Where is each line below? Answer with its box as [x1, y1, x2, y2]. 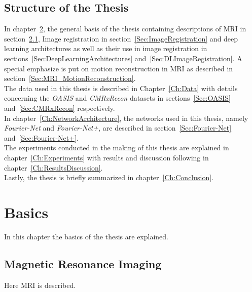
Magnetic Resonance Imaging [4, 256, 162, 271]
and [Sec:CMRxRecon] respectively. [4, 102, 115, 113]
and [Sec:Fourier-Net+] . [4, 132, 79, 143]
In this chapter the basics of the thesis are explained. [4, 231, 169, 241]
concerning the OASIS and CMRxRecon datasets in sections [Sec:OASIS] [4, 93, 231, 103]
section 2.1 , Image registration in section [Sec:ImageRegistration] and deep [4, 33, 238, 44]
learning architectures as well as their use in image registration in [4, 43, 207, 54]
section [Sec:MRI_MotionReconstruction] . [4, 73, 136, 84]
